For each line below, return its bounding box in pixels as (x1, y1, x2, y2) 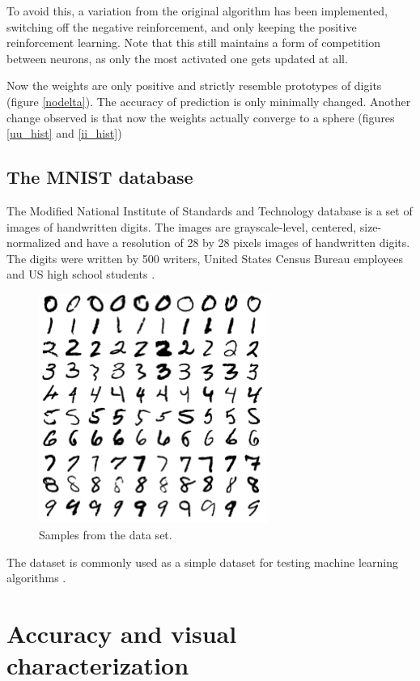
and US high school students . (6, 266, 155, 283)
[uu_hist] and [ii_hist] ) (6, 125, 122, 142)
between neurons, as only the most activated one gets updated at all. (6, 49, 348, 66)
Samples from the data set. (39, 526, 172, 543)
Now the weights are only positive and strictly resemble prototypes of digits (6, 77, 382, 94)
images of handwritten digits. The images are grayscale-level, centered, (6, 218, 357, 235)
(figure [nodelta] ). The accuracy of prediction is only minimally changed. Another (6, 92, 411, 109)
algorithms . (6, 569, 66, 586)
